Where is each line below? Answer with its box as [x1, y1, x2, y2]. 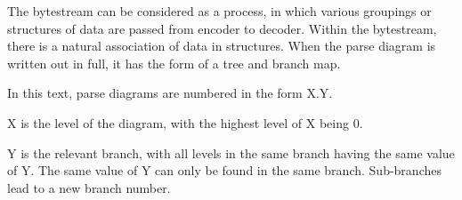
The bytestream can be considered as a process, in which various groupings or [7, 2, 432, 20]
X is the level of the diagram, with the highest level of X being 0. [7, 113, 363, 132]
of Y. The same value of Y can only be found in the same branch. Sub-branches [7, 161, 442, 180]
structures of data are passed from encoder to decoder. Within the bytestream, [7, 19, 437, 37]
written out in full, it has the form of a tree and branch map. [7, 53, 341, 72]
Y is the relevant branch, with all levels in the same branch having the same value [7, 143, 455, 162]
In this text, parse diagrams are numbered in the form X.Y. [7, 84, 333, 102]
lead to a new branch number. [7, 178, 171, 196]
